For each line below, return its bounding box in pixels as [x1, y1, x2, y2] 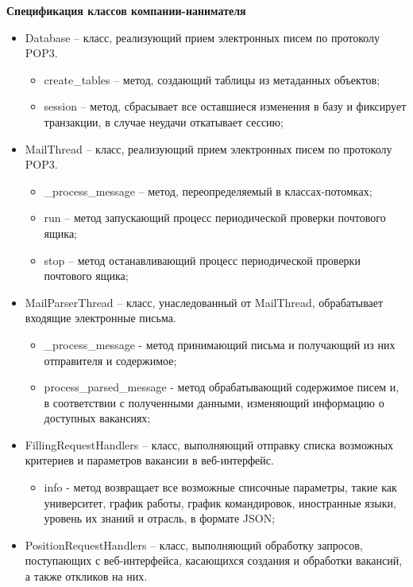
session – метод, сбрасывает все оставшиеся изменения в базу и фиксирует [44, 98, 407, 115]
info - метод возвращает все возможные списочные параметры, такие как [44, 479, 397, 496]
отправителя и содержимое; [44, 352, 177, 368]
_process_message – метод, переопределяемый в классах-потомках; [44, 182, 372, 199]
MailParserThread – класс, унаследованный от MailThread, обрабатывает [25, 293, 384, 310]
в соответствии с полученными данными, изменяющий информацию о [44, 394, 384, 410]
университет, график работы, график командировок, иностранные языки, [44, 494, 396, 511]
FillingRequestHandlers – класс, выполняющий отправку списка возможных [25, 436, 394, 453]
